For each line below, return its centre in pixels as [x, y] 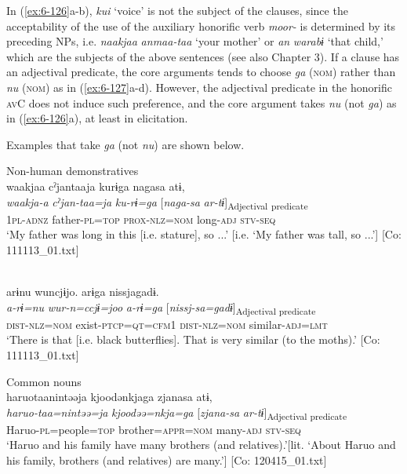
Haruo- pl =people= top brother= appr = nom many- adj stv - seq [154, 429]
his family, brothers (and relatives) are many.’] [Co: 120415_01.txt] [167, 460]
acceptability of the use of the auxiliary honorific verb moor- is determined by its [201, 26]
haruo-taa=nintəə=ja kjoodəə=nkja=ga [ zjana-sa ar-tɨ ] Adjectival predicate [177, 413]
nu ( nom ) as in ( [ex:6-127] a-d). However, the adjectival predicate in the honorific [199, 87]
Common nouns [44, 381]
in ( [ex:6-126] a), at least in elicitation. [97, 118]
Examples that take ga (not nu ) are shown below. [125, 144]
